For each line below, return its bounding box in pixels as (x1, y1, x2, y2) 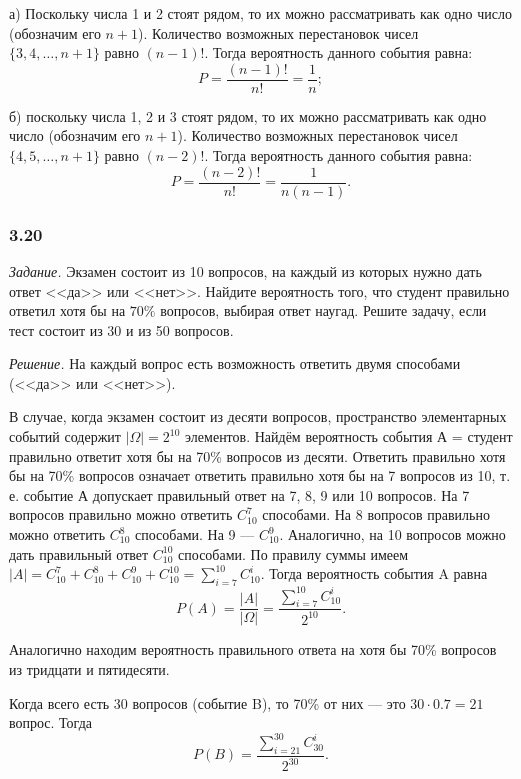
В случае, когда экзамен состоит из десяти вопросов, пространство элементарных (9, 406, 507, 427)
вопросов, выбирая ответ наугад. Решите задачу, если (160, 300, 487, 321)
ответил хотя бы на (9, 300, 126, 321)
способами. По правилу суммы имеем (178, 543, 409, 564)
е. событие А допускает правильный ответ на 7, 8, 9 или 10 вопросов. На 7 (9, 484, 470, 505)
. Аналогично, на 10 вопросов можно (279, 524, 506, 545)
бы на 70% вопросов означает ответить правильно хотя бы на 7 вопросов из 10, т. (9, 465, 511, 486)
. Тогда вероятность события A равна (260, 563, 488, 584)
